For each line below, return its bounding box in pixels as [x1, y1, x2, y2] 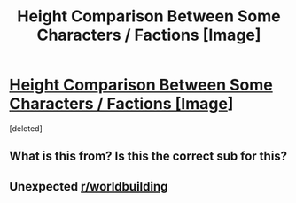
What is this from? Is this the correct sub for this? [9, 149, 288, 164]
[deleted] [9, 122, 43, 134]
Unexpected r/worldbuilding [9, 179, 168, 194]
